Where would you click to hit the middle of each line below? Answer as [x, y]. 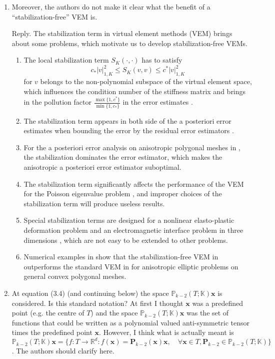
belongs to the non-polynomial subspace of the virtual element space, [146, 81]
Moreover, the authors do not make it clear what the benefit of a [111, 7]
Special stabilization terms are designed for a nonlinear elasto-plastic [129, 220]
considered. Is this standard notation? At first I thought [97, 303]
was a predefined [217, 303]
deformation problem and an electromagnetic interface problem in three [133, 230]
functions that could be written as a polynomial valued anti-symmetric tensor [131, 322]
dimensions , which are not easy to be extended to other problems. [126, 240]
